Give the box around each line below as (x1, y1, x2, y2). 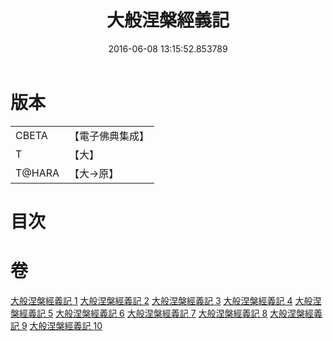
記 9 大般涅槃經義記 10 (10, 319, 103, 331)
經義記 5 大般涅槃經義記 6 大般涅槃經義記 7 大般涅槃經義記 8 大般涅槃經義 (18, 307, 323, 319)
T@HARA (15, 166, 60, 180)
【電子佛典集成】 (69, 129, 150, 143)
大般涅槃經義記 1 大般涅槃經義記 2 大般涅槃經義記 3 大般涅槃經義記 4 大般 (10, 294, 313, 306)
